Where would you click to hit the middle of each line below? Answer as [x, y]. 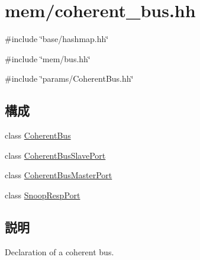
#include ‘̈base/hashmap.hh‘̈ [57, 39]
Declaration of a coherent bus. [59, 251]
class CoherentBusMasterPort [59, 175]
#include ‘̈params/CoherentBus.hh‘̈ [69, 78]
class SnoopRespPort [43, 195]
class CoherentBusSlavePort [55, 155]
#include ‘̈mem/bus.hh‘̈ [48, 58]
